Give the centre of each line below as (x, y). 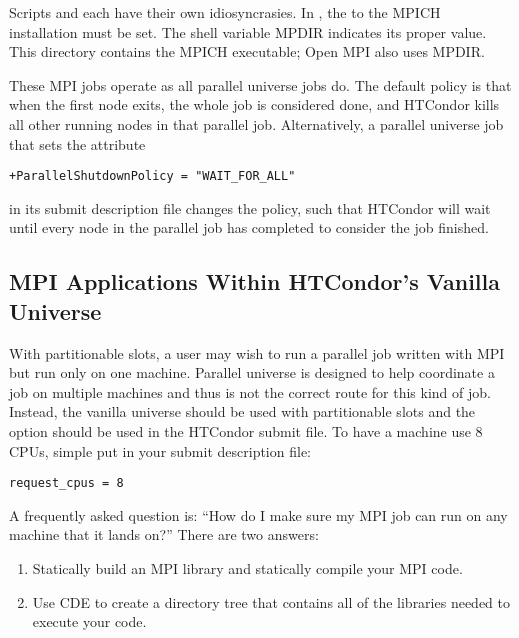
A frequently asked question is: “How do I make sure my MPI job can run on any (258, 514)
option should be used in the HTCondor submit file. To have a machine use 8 (246, 430)
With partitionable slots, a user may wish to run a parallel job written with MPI (257, 352)
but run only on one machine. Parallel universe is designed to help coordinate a (252, 372)
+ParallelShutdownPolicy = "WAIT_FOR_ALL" (152, 176)
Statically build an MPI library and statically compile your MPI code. (247, 568)
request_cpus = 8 (66, 483)
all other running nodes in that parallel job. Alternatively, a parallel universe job (256, 123)
